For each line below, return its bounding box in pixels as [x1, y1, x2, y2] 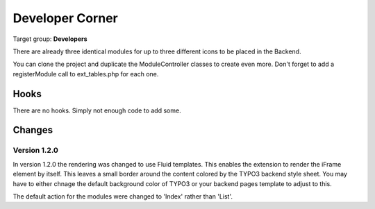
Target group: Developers [12, 35, 87, 43]
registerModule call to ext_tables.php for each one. [12, 69, 159, 78]
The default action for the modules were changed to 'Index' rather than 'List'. [12, 192, 233, 201]
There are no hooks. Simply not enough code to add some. [12, 106, 181, 115]
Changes [12, 124, 53, 136]
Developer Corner [12, 10, 118, 26]
